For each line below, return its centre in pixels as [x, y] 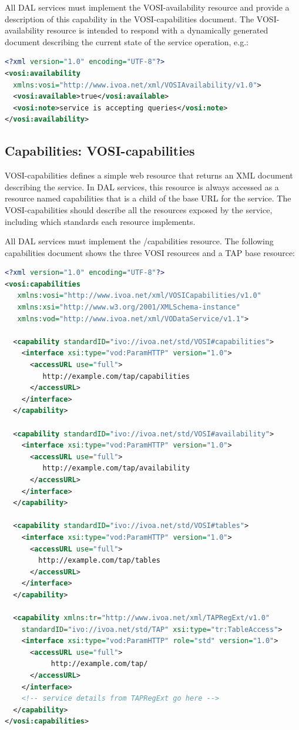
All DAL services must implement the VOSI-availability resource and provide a [147, 7]
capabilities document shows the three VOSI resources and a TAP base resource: [150, 252]
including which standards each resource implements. [100, 221]
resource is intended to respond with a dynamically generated [157, 30]
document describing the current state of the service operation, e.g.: [127, 41]
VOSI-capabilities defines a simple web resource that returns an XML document [149, 175]
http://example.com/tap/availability [116, 468]
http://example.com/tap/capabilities [116, 376]
